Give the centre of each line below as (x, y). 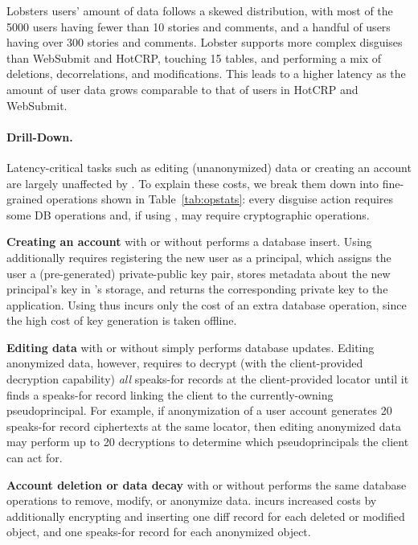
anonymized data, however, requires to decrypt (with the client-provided (185, 363)
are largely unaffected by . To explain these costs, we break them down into (193, 183)
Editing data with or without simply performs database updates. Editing (191, 347)
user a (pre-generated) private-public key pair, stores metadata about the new (199, 273)
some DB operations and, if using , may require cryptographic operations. (188, 214)
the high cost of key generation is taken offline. (122, 320)
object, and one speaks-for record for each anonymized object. (159, 532)
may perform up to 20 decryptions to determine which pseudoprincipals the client (208, 442)
